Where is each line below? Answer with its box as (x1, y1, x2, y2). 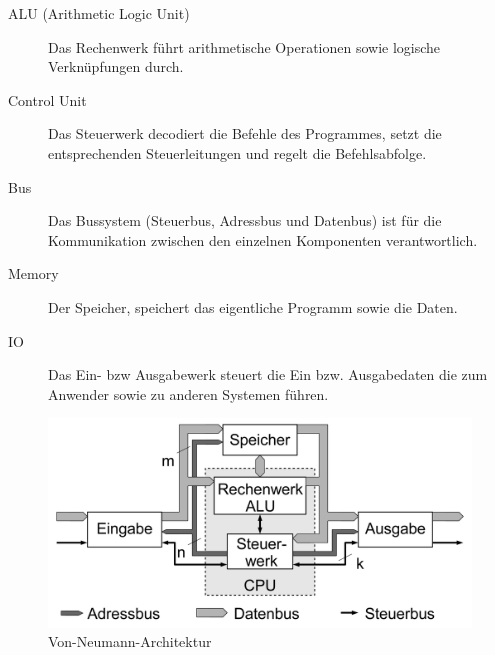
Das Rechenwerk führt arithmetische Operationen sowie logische (48, 36, 441, 57)
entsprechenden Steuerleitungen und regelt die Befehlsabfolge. (48, 142, 427, 163)
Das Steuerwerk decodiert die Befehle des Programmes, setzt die (48, 123, 442, 144)
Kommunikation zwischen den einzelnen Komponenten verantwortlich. (48, 229, 478, 250)
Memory (8, 263, 59, 284)
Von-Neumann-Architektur (48, 631, 212, 652)
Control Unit (8, 89, 87, 110)
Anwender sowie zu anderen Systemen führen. (48, 383, 329, 404)
